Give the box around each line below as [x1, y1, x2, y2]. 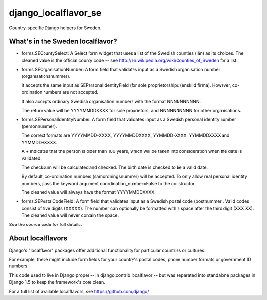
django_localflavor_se [9, 7, 102, 18]
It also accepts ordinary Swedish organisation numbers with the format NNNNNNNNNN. [21, 98, 201, 104]
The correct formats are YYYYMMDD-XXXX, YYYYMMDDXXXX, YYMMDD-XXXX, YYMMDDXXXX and [21, 132, 230, 138]
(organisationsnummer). [21, 73, 71, 79]
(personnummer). [21, 123, 57, 129]
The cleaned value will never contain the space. [21, 212, 119, 218]
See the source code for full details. [9, 221, 82, 227]
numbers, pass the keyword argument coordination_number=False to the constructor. [21, 180, 196, 186]
